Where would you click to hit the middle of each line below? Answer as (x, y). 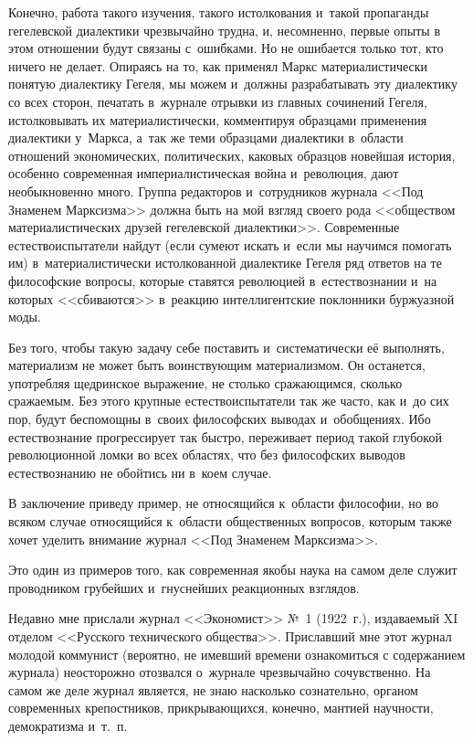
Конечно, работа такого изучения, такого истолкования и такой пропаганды (219, 12)
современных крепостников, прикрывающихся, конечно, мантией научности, (221, 708)
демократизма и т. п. (68, 725)
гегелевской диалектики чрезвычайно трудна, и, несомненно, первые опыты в (224, 30)
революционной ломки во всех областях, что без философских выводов (207, 455)
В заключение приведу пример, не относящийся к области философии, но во (224, 503)
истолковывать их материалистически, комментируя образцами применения (218, 119)
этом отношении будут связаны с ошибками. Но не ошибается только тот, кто (226, 48)
